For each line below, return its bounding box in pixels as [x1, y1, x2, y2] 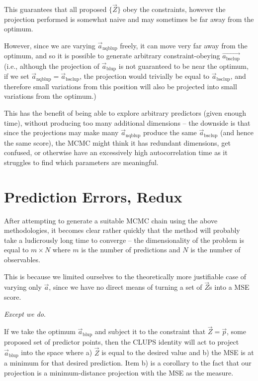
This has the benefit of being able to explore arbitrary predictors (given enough [4, 108, 247, 118]
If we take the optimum [4, 326, 76, 337]
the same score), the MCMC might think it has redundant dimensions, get [4, 137, 231, 148]
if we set [4, 71, 29, 81]
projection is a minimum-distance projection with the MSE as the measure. [4, 367, 234, 378]
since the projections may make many [4, 127, 119, 138]
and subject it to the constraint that [94, 326, 206, 337]
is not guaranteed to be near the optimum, [118, 60, 249, 71]
